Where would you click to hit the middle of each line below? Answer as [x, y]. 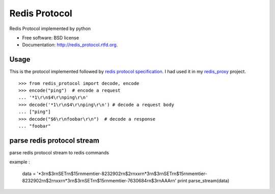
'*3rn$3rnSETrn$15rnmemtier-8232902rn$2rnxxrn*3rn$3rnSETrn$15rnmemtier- [122, 174]
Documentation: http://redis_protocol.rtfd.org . [70, 45]
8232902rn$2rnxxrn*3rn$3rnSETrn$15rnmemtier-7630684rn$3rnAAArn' [99, 181]
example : [20, 162]
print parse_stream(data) [203, 181]
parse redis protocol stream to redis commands [59, 152]
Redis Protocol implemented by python [50, 29]
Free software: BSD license [50, 38]
